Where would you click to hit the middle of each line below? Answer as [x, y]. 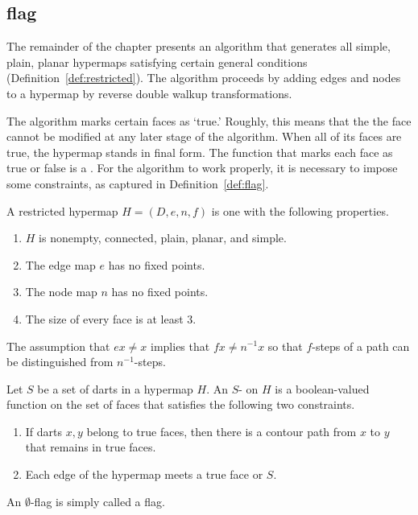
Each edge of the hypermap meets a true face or [144, 474]
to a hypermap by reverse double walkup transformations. [149, 93]
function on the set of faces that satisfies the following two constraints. [181, 404]
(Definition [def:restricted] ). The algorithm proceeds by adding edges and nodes [204, 78]
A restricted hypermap [62, 210]
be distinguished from [60, 362]
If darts [44, 431]
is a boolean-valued [322, 388]
